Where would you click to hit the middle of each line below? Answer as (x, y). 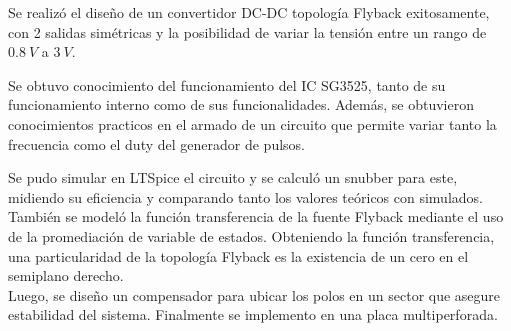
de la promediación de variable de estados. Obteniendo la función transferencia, (251, 235)
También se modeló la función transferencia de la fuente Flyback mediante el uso (256, 216)
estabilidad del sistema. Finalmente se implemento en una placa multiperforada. (253, 314)
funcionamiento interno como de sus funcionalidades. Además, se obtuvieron (241, 104)
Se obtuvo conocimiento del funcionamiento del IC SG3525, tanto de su (227, 84)
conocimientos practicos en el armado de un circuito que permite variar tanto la (252, 123)
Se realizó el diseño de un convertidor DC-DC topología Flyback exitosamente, (249, 12)
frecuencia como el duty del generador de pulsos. (156, 143)
